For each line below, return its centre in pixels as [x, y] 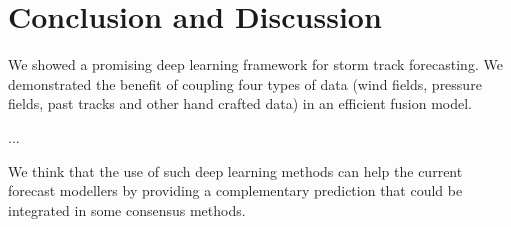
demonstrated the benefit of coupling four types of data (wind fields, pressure [245, 83]
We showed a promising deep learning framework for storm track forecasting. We [255, 64]
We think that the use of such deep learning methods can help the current [235, 170]
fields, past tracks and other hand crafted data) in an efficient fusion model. [240, 103]
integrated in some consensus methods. [127, 209]
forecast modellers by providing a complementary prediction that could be [235, 190]
